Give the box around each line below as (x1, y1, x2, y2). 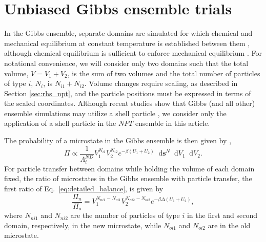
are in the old (208, 219, 251, 230)
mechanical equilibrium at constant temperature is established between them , (4, 37, 250, 48)
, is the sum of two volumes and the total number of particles (67, 68, 260, 78)
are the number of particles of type (70, 210, 180, 221)
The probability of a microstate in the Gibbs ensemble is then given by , (4, 135, 232, 146)
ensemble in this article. (135, 118, 210, 128)
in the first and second (187, 210, 258, 221)
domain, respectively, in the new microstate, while (4, 219, 161, 230)
